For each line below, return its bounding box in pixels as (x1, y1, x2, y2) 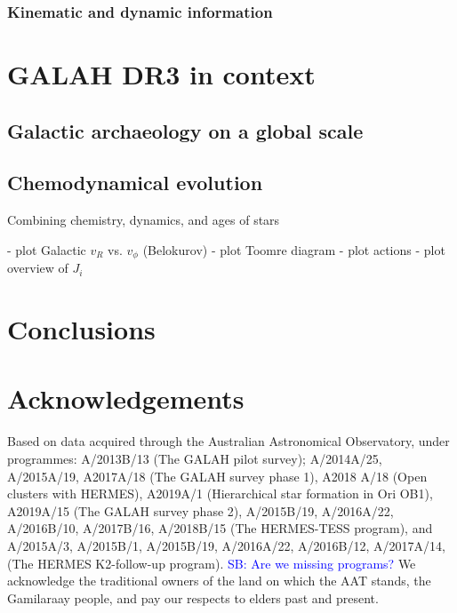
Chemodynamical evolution (7, 169, 263, 196)
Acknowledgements (7, 380, 245, 417)
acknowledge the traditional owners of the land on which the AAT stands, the (7, 571, 431, 590)
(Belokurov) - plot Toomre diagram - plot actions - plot (142, 240, 445, 259)
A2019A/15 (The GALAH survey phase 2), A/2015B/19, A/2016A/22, (7, 501, 394, 520)
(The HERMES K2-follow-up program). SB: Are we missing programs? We (7, 553, 416, 572)
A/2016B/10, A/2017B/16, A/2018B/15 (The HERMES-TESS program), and (7, 519, 433, 537)
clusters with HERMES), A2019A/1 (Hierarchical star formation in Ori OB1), (7, 484, 433, 503)
